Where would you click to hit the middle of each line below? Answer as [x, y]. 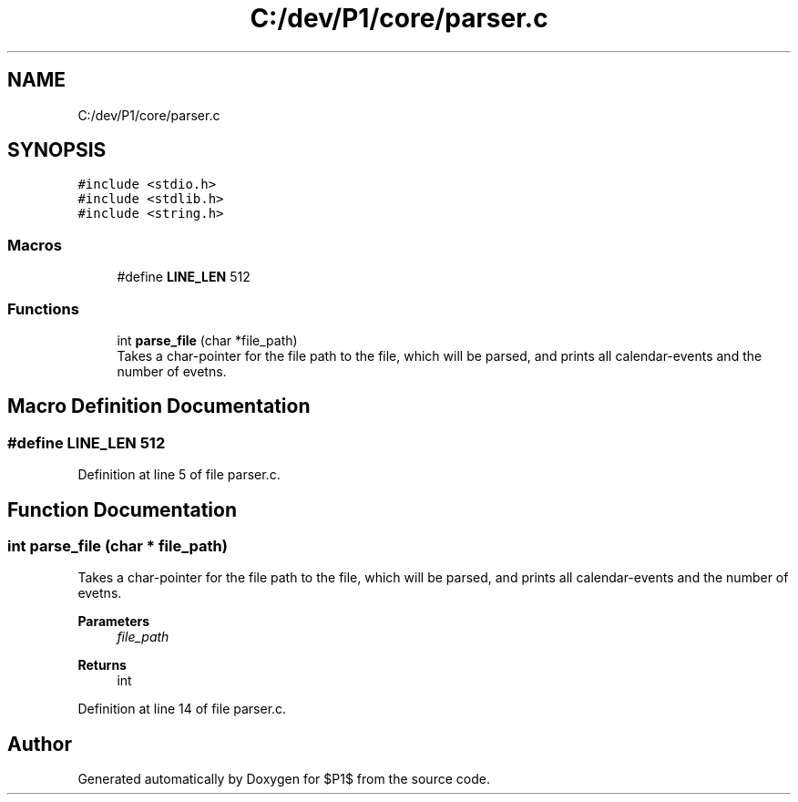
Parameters [114, 622]
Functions [43, 308]
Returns [102, 665]
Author [40, 744]
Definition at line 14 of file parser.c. [182, 709]
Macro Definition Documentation [159, 406]
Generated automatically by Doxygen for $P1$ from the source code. [284, 779]
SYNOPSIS [57, 150]
